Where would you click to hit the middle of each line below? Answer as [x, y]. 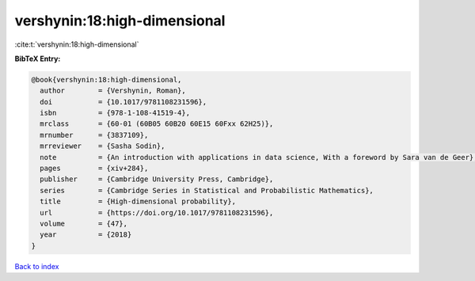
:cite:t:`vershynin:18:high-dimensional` [77, 44]
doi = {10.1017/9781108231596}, [123, 102]
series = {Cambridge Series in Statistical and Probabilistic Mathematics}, [207, 190]
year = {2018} [86, 235]
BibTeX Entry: [38, 59]
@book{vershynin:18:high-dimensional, [106, 80]
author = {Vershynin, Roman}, [113, 91]
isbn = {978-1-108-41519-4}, [115, 113]
